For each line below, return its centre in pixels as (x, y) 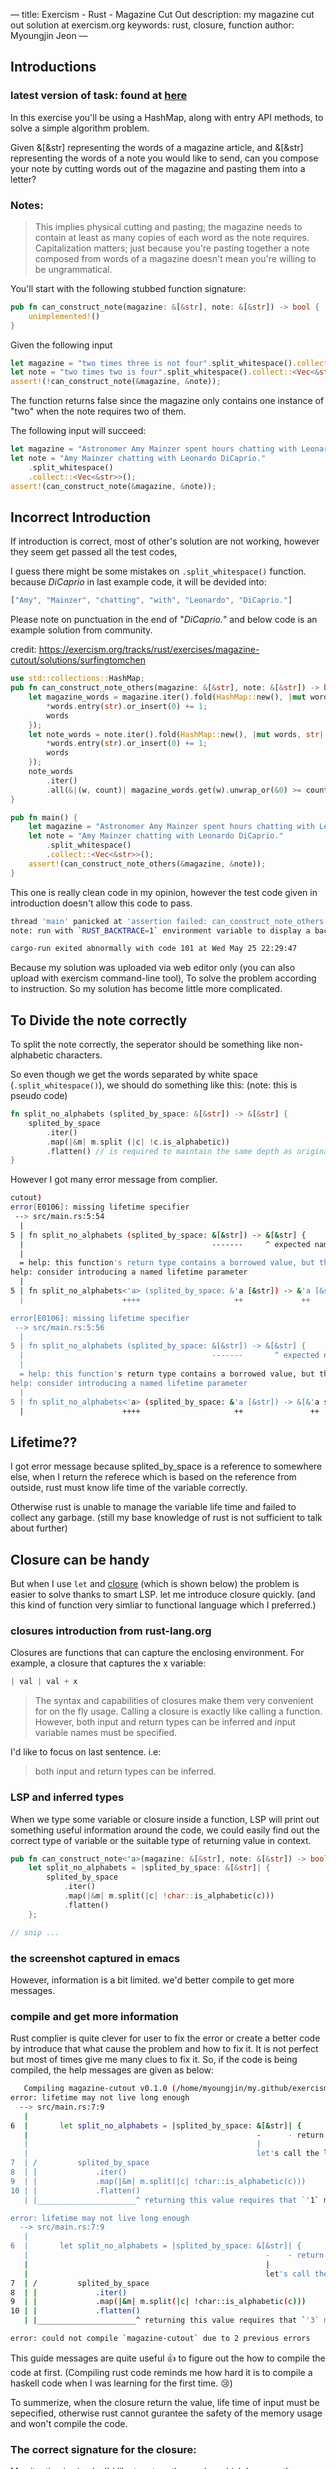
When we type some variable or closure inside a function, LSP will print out (165, 1819)
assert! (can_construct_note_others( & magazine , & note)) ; (147, 864)
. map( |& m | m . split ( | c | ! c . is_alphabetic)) (138, 1142)
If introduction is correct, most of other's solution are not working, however (165, 541)
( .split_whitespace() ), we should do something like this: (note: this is (154, 1085)
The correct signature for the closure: (103, 2449)
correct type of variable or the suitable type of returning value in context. (161, 1840)
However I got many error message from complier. (114, 1180)
